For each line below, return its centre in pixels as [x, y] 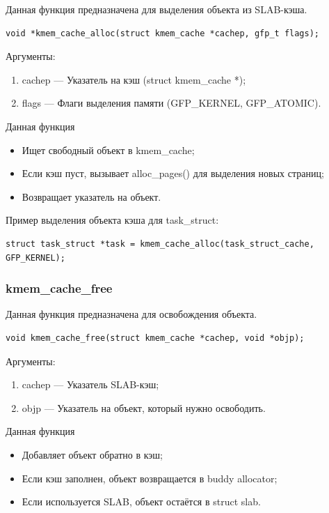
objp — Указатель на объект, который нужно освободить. [144, 407]
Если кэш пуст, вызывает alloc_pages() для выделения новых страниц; [173, 173]
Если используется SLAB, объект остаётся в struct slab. [141, 501]
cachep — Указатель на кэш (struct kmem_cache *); [134, 79]
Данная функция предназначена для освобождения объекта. [131, 314]
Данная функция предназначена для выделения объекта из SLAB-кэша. [157, 9]
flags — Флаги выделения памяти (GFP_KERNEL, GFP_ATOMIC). [171, 103]
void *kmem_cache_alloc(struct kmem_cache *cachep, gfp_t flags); [163, 33]
